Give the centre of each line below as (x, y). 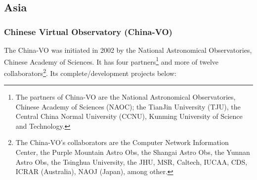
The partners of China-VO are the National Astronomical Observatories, (126, 97)
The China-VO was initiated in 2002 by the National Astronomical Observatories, (128, 50)
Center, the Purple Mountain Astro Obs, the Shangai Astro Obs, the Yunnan (133, 152)
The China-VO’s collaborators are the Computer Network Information (122, 142)
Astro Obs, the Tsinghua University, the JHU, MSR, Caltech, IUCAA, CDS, (131, 162)
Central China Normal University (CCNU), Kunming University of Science (129, 116)
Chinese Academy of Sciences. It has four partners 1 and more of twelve (111, 61)
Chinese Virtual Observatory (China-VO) (88, 31)
